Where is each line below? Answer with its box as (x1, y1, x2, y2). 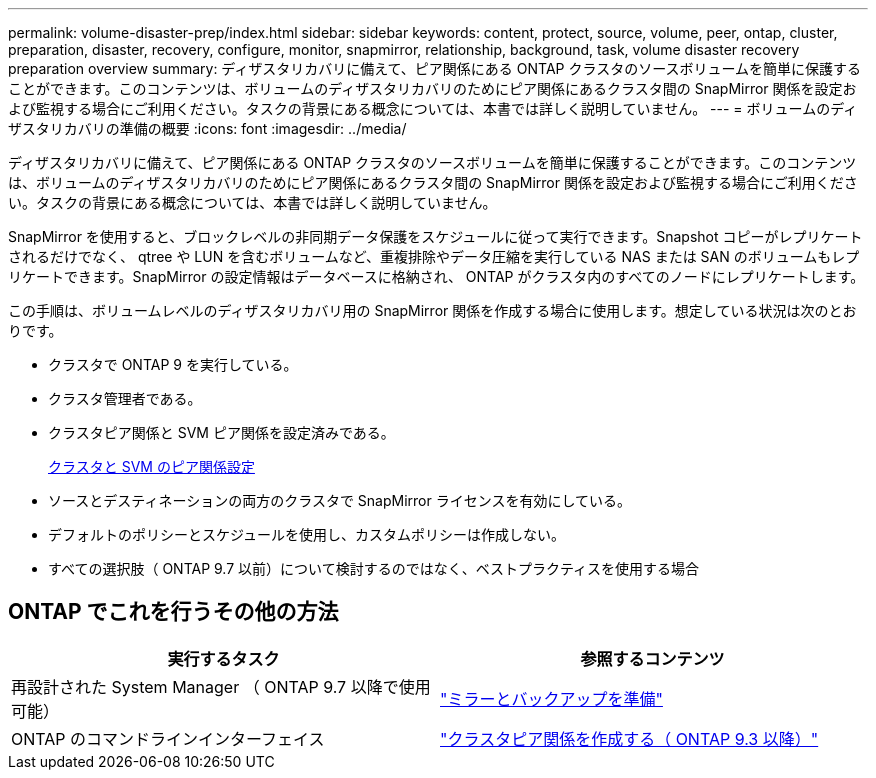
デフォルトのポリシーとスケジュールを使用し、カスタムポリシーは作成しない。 (48, 526, 566, 543)
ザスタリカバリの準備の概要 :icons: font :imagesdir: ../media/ (8, 120, 407, 137)
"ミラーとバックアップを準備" (440, 688, 663, 709)
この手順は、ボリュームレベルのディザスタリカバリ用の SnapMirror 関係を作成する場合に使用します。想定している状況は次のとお (8, 302, 857, 319)
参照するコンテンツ (580, 648, 725, 669)
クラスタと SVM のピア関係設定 (48, 458, 255, 475)
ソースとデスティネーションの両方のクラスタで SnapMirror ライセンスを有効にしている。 (48, 492, 631, 509)
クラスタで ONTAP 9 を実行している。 (48, 356, 298, 373)
